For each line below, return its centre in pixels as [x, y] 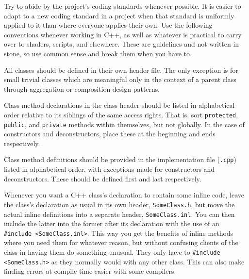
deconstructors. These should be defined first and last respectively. [103, 178]
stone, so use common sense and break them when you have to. [98, 53]
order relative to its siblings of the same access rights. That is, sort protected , [121, 114]
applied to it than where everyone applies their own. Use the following [108, 25]
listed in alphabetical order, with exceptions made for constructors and [109, 169]
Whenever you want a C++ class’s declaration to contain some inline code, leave [124, 195]
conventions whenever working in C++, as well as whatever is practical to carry [123, 34]
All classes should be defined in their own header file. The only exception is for [121, 70]
